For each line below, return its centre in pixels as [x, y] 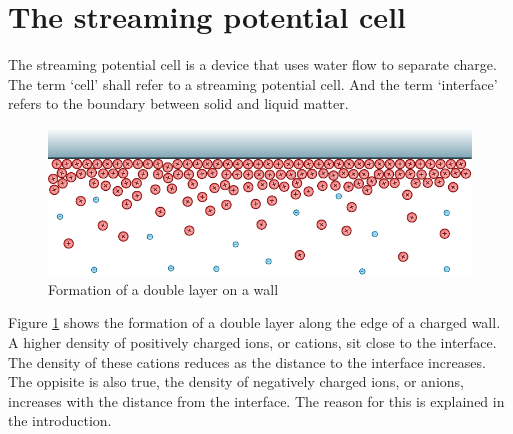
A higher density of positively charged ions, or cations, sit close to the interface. [252, 342]
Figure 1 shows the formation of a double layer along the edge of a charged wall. [254, 322]
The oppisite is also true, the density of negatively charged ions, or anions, [236, 381]
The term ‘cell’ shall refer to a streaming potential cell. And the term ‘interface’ [253, 83]
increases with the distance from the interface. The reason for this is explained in [256, 400]
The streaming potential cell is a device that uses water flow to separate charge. [252, 64]
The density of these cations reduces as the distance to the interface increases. [247, 361]
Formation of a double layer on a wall [163, 288]
